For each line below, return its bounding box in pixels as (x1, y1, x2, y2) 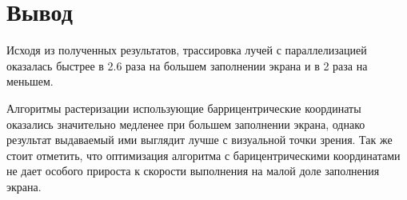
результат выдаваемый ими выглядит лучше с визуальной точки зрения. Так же (6, 131, 393, 148)
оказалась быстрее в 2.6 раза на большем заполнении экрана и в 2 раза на (6, 57, 368, 74)
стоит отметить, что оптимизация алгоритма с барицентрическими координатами (6, 146, 401, 163)
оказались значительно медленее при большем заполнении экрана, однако (6, 115, 365, 132)
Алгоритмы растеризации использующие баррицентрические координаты (6, 99, 361, 116)
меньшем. (6, 73, 54, 90)
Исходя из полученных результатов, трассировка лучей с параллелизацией (6, 42, 367, 58)
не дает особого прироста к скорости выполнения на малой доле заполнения (6, 162, 380, 179)
